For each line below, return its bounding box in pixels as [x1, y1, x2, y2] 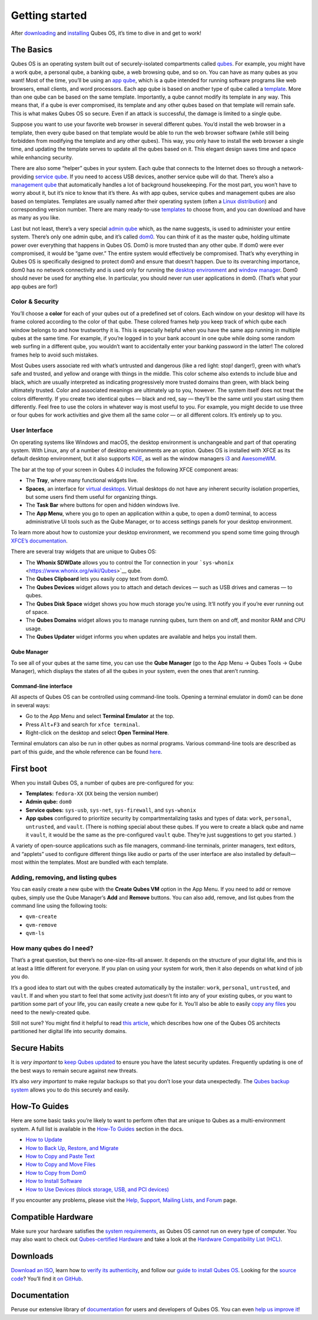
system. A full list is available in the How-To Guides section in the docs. [11, 1125, 184, 1132]
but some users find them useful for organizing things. [25, 493, 158, 500]
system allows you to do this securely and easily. [11, 1086, 130, 1093]
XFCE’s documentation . [11, 537, 68, 544]
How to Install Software [25, 1178, 82, 1185]
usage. [25, 625, 42, 632]
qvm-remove [25, 922, 57, 928]
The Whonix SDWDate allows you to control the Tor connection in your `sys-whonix [25, 558, 234, 566]
